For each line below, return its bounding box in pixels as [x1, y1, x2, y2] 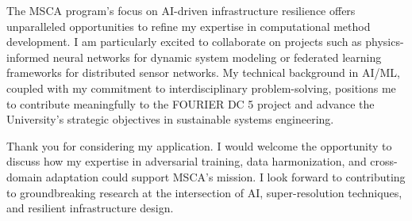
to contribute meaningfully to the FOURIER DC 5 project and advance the [6, 95, 375, 112]
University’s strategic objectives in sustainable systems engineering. [6, 111, 334, 128]
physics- [365, 33, 404, 50]
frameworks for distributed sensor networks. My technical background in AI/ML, [6, 64, 400, 81]
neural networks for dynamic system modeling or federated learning [52, 48, 382, 65]
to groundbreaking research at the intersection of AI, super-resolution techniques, [6, 184, 402, 200]
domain [6, 168, 43, 185]
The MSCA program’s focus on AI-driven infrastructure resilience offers [6, 2, 356, 18]
